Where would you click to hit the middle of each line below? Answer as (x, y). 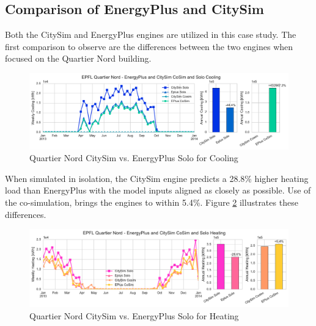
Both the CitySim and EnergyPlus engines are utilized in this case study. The (151, 34)
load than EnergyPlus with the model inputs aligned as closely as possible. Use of (158, 190)
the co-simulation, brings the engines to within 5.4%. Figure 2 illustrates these (152, 202)
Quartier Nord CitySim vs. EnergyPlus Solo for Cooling (134, 158)
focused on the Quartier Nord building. (78, 58)
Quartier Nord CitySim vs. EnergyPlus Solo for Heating (134, 315)
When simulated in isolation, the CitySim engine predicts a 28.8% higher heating (157, 178)
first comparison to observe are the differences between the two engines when (149, 46)
